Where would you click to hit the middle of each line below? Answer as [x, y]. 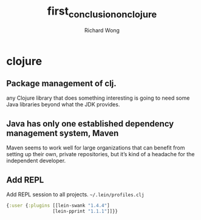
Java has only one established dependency [90, 124]
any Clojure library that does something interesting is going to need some [98, 98]
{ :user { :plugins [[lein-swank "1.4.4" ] [58, 205]
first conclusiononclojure [102, 12]
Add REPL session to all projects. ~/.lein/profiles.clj [75, 194]
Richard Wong [102, 30]
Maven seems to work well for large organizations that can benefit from [96, 148]
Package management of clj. [61, 83]
